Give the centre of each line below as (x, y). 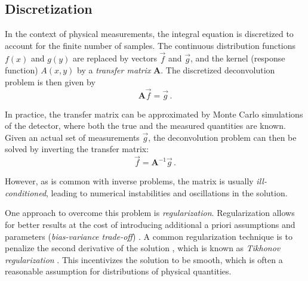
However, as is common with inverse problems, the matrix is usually (129, 181)
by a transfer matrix (114, 70)
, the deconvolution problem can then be (222, 137)
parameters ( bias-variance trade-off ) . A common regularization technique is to (149, 236)
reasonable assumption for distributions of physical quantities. (118, 271)
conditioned (26, 192)
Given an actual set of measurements (72, 137)
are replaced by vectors (115, 58)
